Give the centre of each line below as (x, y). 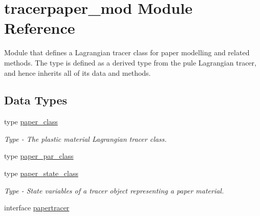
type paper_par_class (39, 156)
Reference (40, 28)
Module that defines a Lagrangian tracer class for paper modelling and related (127, 52)
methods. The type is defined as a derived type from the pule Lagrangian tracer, (130, 62)
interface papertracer (37, 208)
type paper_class (31, 122)
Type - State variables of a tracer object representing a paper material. (114, 190)
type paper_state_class (41, 173)
